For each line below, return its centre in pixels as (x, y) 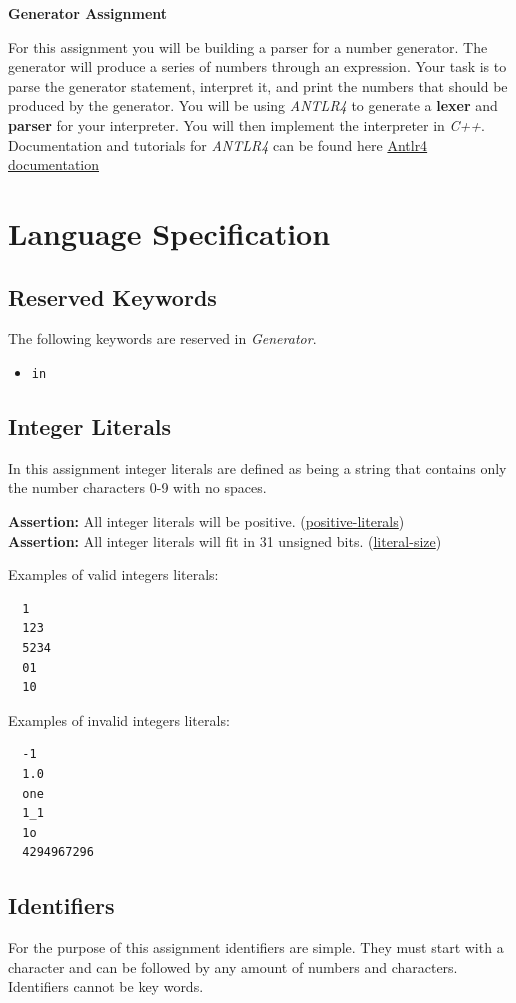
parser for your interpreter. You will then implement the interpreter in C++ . (246, 124)
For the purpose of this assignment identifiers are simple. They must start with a (256, 947)
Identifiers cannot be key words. (106, 986)
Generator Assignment (88, 13)
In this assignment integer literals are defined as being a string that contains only (257, 467)
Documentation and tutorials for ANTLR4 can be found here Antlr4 (218, 144)
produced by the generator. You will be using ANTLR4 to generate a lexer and (253, 105)
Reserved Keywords (112, 296)
